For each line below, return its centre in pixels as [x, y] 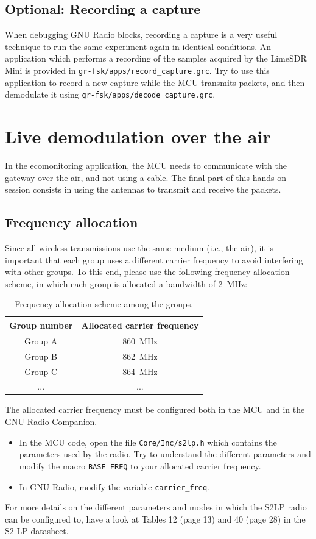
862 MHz [140, 356]
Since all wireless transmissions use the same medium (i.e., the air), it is [139, 248]
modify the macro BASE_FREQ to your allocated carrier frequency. [140, 466]
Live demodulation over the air [138, 136]
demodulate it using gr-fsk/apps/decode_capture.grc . [110, 94]
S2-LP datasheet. [37, 531]
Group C [41, 371]
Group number [41, 325]
